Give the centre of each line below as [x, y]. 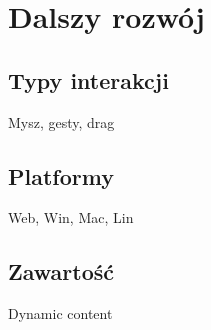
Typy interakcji [88, 79]
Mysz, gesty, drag [61, 121]
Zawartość [61, 271]
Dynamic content [60, 313]
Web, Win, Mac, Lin [71, 217]
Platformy [61, 175]
